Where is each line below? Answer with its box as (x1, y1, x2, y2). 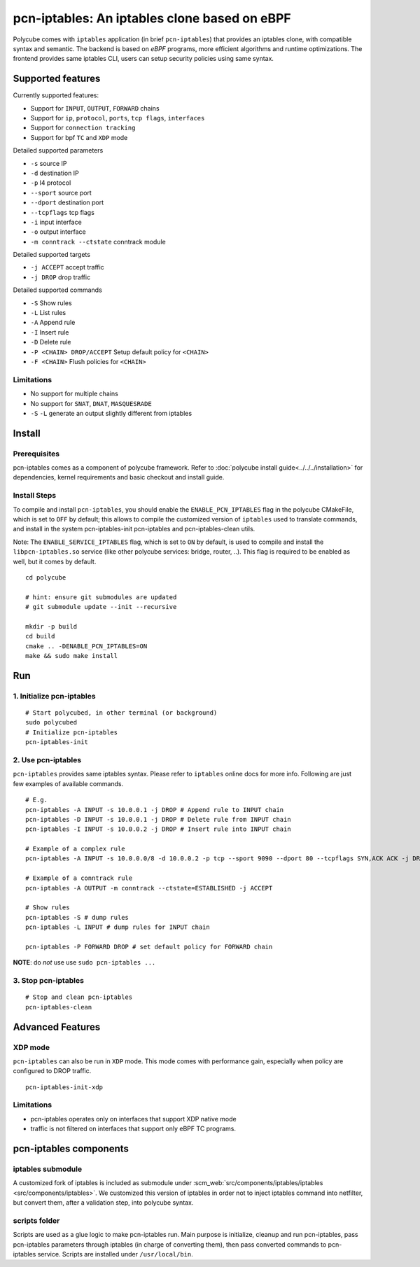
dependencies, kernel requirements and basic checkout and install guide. (13, 473, 225, 482)
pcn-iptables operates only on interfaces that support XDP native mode (30, 1114, 237, 1123)
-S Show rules (30, 298, 73, 307)
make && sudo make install (25, 652, 118, 660)
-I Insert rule (30, 328, 69, 336)
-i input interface (30, 218, 82, 226)
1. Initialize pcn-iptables (13, 691, 96, 701)
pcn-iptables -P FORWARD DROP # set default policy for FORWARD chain (25, 943, 273, 951)
